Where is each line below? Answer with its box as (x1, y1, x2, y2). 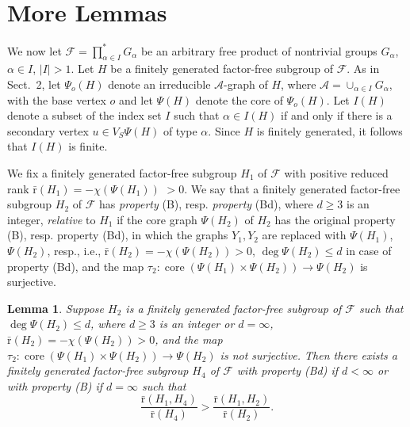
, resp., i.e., (47, 242, 102, 258)
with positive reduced (284, 164, 389, 181)
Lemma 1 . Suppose (7, 299, 105, 316)
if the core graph (117, 211, 197, 227)
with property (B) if (7, 377, 103, 394)
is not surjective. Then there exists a (220, 346, 397, 363)
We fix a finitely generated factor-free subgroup (7, 164, 237, 181)
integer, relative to (7, 211, 96, 227)
